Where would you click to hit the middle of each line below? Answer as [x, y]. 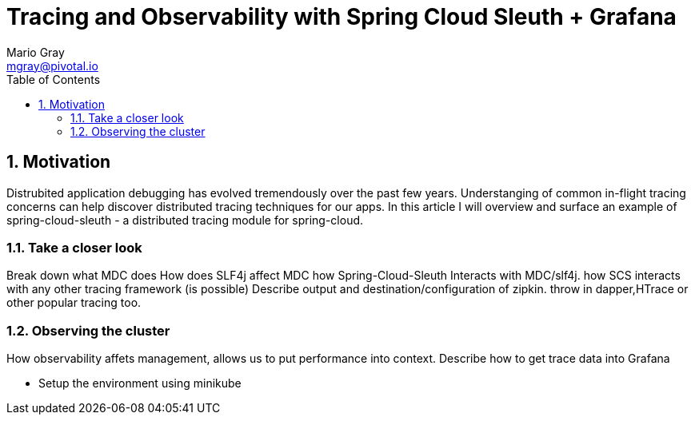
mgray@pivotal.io [52, 66]
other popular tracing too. [74, 303]
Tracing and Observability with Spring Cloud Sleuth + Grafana [342, 17]
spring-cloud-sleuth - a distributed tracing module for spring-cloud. [185, 220]
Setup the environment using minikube [140, 383]
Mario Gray [36, 52]
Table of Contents [54, 79]
